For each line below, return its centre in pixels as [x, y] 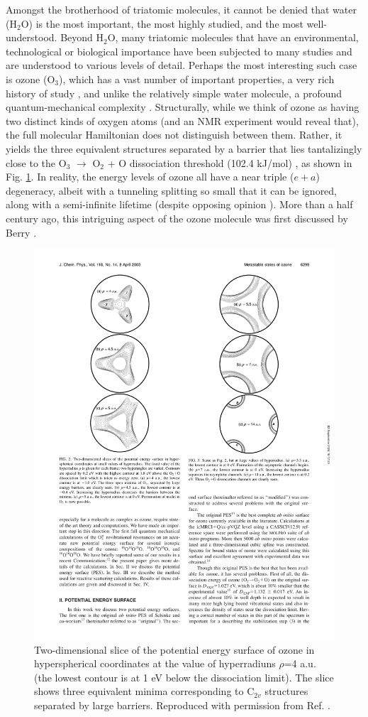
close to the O [36, 162]
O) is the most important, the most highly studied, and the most [162, 23]
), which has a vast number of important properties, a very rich [196, 79]
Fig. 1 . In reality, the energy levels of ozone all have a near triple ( [150, 177]
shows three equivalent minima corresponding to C [144, 691]
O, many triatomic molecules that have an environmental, [233, 37]
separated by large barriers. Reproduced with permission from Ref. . [182, 705]
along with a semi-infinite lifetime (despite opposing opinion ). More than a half [179, 204]
